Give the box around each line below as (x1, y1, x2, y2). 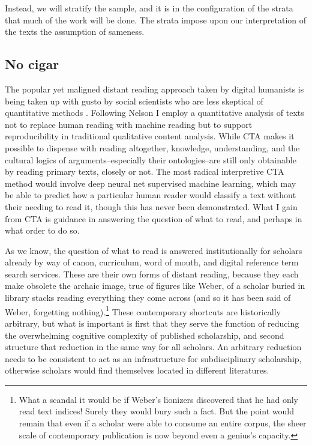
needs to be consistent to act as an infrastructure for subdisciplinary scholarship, (5, 352, 302, 365)
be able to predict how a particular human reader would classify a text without (5, 189, 296, 201)
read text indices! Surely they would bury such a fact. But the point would (19, 405, 295, 417)
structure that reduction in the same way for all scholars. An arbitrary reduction (5, 341, 302, 353)
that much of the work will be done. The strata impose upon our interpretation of (5, 13, 307, 26)
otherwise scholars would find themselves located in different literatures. (5, 364, 269, 377)
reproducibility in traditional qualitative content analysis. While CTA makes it (5, 130, 295, 142)
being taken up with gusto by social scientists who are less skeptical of (5, 94, 263, 107)
